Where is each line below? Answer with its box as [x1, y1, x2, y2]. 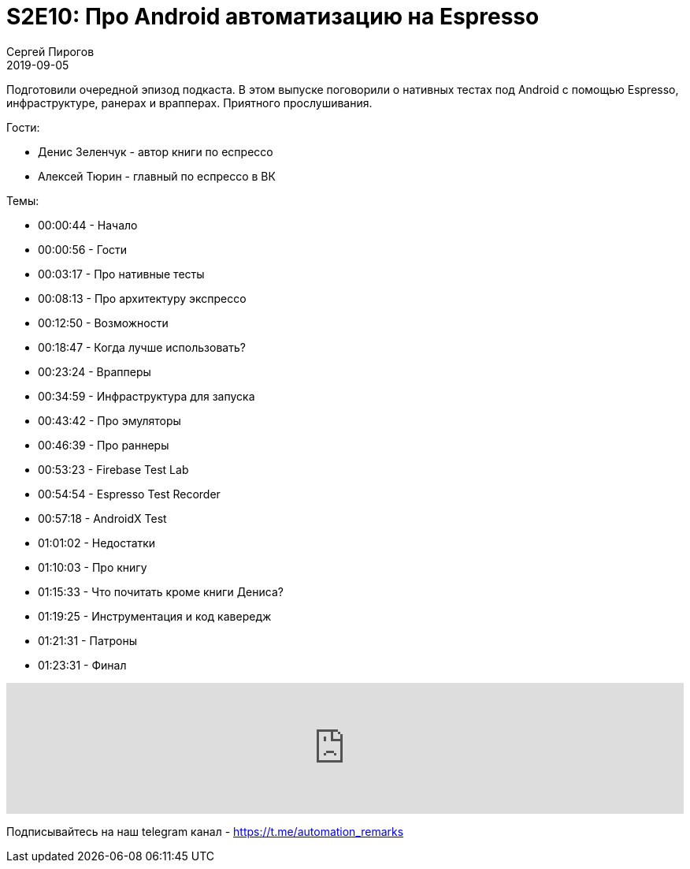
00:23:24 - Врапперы [38, 364, 151, 379]
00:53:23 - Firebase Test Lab [38, 462, 189, 476]
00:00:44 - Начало [38, 218, 138, 232]
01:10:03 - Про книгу [38, 560, 147, 574]
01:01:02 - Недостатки [38, 535, 156, 550]
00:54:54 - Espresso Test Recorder [38, 487, 221, 501]
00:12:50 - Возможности [38, 315, 169, 330]
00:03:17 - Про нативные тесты [38, 267, 205, 281]
